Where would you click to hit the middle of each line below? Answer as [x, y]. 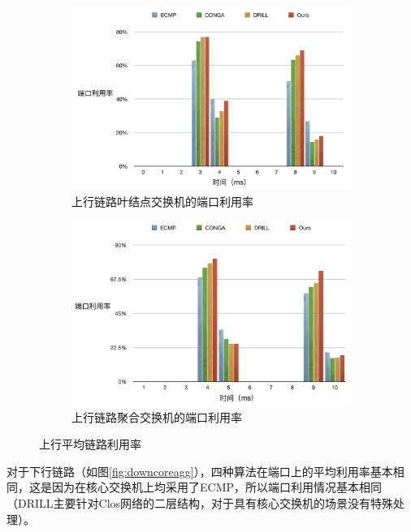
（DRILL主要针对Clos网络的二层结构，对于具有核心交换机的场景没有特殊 [200, 503]
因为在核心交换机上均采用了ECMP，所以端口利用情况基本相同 [217, 487]
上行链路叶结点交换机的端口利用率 [162, 201]
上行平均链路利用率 [90, 444]
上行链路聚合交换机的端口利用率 [157, 416]
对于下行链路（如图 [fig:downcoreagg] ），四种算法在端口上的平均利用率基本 [200, 471]
